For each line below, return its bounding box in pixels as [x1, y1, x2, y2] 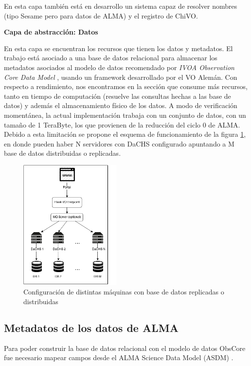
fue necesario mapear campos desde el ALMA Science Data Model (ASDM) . [4, 352, 233, 363]
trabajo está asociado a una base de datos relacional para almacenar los [4, 53, 217, 63]
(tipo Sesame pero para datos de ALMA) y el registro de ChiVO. [4, 10, 198, 20]
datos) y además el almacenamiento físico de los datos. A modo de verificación [4, 100, 237, 110]
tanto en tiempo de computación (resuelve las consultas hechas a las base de [4, 91, 231, 101]
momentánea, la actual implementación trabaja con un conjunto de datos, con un [4, 110, 246, 120]
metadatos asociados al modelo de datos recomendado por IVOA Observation [4, 62, 234, 72]
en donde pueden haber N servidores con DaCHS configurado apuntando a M [4, 138, 234, 148]
